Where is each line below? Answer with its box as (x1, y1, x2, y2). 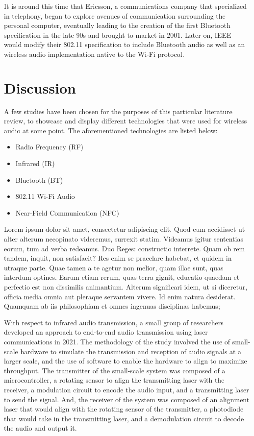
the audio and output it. (4, 423, 77, 433)
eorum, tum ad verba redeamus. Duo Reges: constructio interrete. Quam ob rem (4, 243, 245, 253)
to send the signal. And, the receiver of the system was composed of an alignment (4, 394, 250, 404)
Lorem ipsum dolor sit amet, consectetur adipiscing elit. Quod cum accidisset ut (4, 224, 245, 234)
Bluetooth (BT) (15, 174, 63, 185)
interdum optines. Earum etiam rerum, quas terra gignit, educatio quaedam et (4, 272, 240, 282)
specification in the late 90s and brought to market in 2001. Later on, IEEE (4, 29, 231, 40)
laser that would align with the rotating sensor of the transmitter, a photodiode (4, 404, 244, 414)
